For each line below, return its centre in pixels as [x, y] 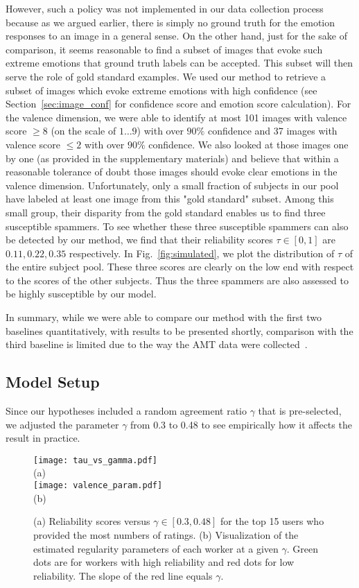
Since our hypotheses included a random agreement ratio [126, 411]
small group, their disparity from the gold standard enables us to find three [166, 212]
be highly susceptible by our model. [81, 294]
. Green [303, 548]
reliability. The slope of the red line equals [123, 575]
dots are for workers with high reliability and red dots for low [164, 562]
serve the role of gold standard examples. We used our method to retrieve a [166, 76]
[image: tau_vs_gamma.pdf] [95, 460]
